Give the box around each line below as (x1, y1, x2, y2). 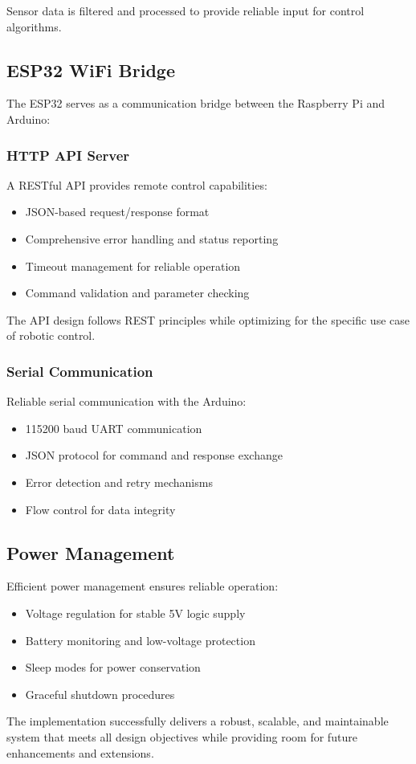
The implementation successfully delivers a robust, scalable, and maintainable (6, 713, 389, 729)
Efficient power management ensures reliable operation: (6, 578, 279, 594)
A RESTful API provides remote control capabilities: (6, 176, 267, 193)
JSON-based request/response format (25, 203, 210, 220)
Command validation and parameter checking (25, 284, 250, 301)
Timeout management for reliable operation (25, 257, 241, 274)
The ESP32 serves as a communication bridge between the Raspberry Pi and (6, 95, 385, 112)
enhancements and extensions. (6, 744, 154, 761)
